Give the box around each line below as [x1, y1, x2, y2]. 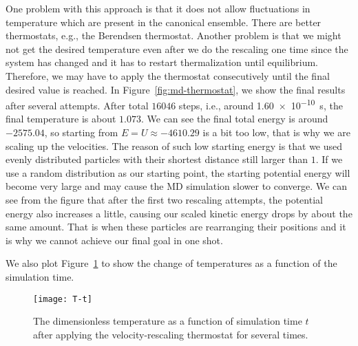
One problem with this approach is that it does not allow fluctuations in [6, 1, 310, 15]
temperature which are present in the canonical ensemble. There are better [6, 14, 322, 29]
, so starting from [44, 125, 118, 139]
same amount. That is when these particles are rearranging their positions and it [6, 219, 346, 234]
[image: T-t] [33, 294, 92, 304]
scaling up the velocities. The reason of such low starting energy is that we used [6, 138, 343, 153]
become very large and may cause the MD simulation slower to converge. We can [6, 179, 347, 193]
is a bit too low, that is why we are [202, 125, 350, 139]
